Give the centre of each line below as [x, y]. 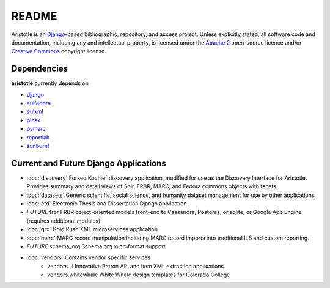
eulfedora [39, 103]
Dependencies [40, 69]
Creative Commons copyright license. [59, 51]
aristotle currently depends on [50, 83]
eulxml [35, 112]
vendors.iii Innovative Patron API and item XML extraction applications [136, 266]
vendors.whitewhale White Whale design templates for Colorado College [139, 275]
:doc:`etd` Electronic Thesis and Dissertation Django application [107, 204]
